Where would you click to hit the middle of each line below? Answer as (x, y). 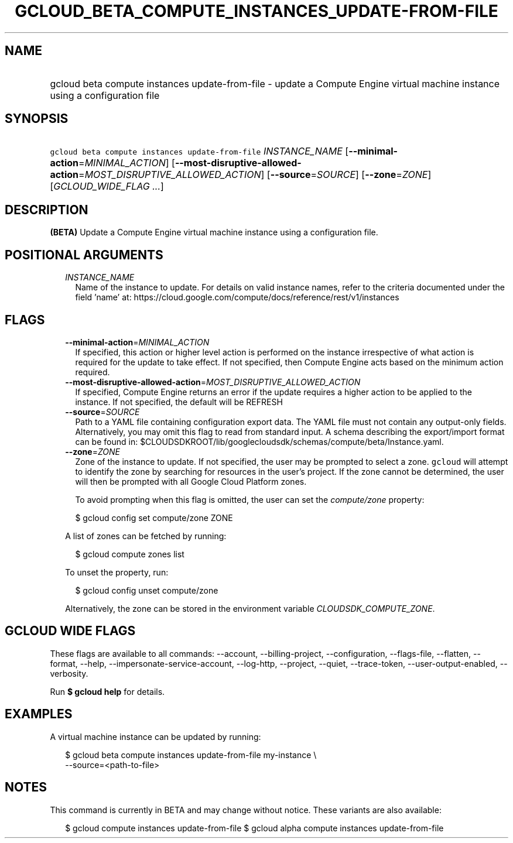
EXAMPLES (39, 714)
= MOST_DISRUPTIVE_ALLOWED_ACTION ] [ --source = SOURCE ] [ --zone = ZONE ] (255, 175)
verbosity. (69, 673)
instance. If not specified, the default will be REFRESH (179, 402)
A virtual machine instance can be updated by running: (155, 736)
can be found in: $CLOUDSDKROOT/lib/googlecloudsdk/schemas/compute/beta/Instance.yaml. (259, 441)
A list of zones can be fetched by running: (146, 536)
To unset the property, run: (117, 572)
